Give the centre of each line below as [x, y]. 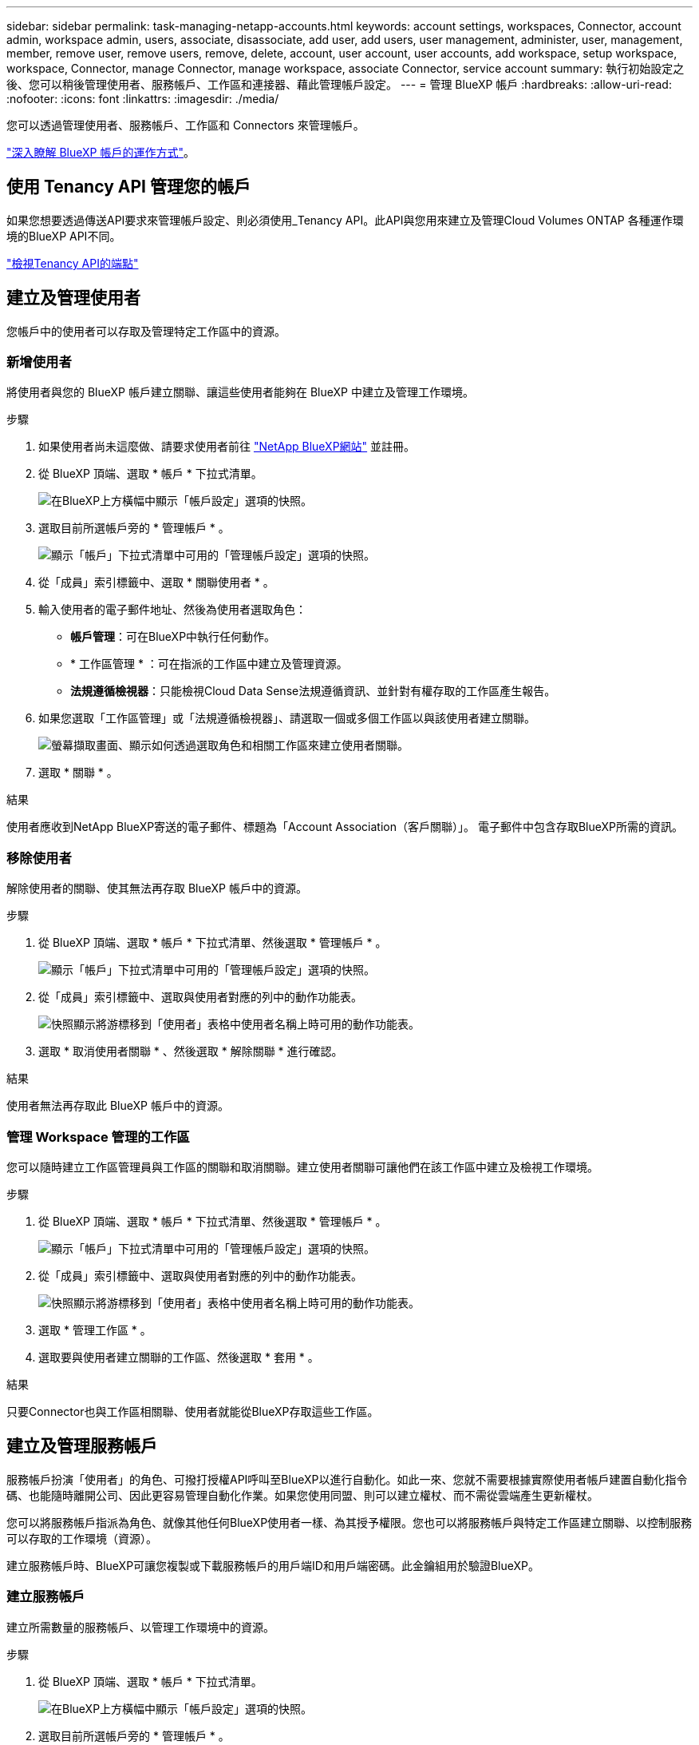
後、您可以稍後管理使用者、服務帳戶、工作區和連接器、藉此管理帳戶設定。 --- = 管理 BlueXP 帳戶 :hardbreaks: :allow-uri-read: [339, 84]
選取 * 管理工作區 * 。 [95, 1330]
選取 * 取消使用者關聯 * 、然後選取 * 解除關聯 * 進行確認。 [191, 1051]
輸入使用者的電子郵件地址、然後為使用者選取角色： [172, 610]
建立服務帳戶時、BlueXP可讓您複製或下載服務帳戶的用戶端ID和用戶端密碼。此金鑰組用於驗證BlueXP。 [273, 1565]
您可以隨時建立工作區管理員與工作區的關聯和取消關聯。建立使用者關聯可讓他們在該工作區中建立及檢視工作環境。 [302, 1167]
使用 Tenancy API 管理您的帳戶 [128, 187]
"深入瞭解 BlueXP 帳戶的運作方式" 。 [101, 152]
